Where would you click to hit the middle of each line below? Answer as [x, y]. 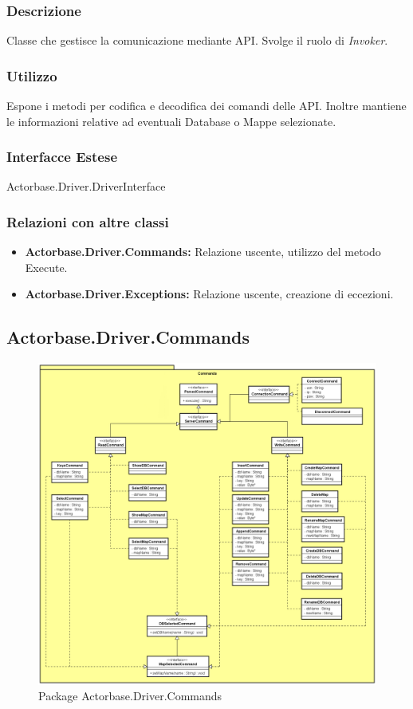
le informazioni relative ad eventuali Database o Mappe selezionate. [171, 121]
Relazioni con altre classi [88, 221]
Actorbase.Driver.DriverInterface [86, 186]
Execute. [46, 267]
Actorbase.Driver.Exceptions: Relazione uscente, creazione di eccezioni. [209, 294]
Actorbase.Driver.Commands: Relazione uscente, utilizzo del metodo [203, 252]
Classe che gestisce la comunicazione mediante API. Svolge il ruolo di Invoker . [197, 40]
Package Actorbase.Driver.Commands [130, 696]
